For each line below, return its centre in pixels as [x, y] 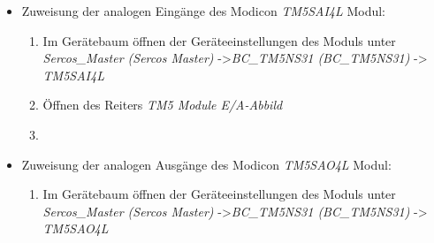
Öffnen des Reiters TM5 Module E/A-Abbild [163, 105]
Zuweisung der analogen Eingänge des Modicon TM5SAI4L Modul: [204, 11]
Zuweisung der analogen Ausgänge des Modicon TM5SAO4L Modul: [206, 164]
